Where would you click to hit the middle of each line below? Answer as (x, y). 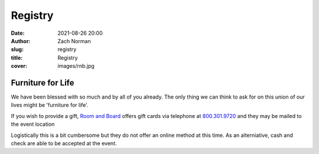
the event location (33, 124)
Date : (18, 33)
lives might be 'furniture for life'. (50, 105)
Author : (21, 41)
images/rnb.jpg (76, 66)
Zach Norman (74, 41)
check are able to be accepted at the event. (64, 143)
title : (17, 58)
